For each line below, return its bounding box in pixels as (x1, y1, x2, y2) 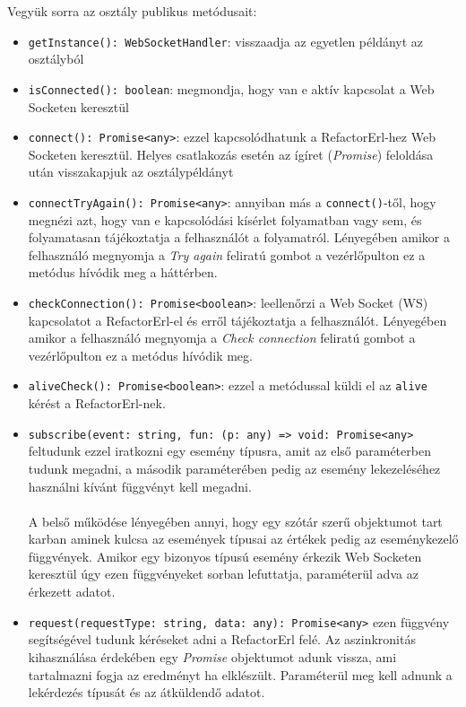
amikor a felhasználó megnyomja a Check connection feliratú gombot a (28, 328, 416, 347)
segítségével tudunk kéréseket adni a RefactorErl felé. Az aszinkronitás (28, 630, 416, 649)
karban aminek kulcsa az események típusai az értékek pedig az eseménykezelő (28, 529, 459, 548)
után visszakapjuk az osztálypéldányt (28, 162, 234, 181)
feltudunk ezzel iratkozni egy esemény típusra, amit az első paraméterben (28, 441, 431, 460)
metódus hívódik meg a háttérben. (28, 263, 218, 282)
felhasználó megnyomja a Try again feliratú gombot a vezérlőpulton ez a (28, 245, 426, 264)
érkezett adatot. (28, 582, 116, 601)
